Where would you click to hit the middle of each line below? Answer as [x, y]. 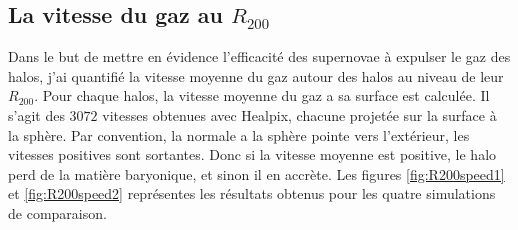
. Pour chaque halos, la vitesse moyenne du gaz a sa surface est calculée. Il [262, 95]
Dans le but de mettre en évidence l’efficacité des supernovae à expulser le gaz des [259, 56]
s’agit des [36, 114]
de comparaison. [57, 212]
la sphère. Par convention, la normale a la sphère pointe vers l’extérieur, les [239, 134]
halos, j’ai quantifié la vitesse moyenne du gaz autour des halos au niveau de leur [256, 75]
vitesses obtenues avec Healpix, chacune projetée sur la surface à [299, 114]
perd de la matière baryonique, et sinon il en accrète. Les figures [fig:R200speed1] [256, 173]
